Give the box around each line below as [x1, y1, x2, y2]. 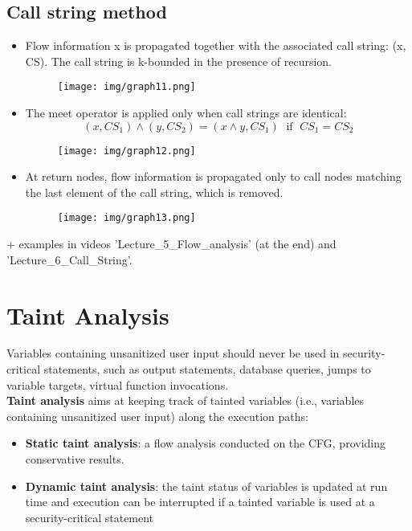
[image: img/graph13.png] [57, 212, 196, 224]
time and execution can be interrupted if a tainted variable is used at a [25, 493, 375, 510]
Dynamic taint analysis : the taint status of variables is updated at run [25, 477, 388, 494]
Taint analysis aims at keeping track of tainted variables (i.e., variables [6, 392, 365, 409]
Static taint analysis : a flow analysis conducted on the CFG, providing [25, 435, 385, 451]
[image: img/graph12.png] [57, 145, 196, 157]
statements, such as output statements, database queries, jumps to [43, 361, 371, 378]
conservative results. [25, 451, 124, 468]
